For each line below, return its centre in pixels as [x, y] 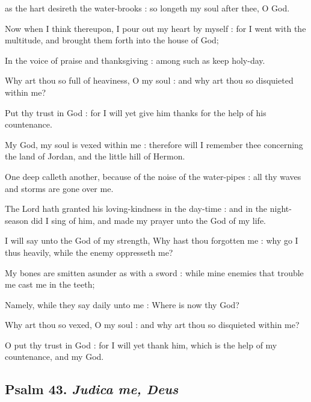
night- [281, 209]
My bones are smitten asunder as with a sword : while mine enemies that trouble [154, 272]
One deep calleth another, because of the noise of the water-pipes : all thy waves [153, 176]
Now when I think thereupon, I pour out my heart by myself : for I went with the [155, 28]
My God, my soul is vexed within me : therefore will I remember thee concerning [154, 144]
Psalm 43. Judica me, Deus [92, 389]
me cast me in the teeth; [50, 284]
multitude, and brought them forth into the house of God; [112, 40]
